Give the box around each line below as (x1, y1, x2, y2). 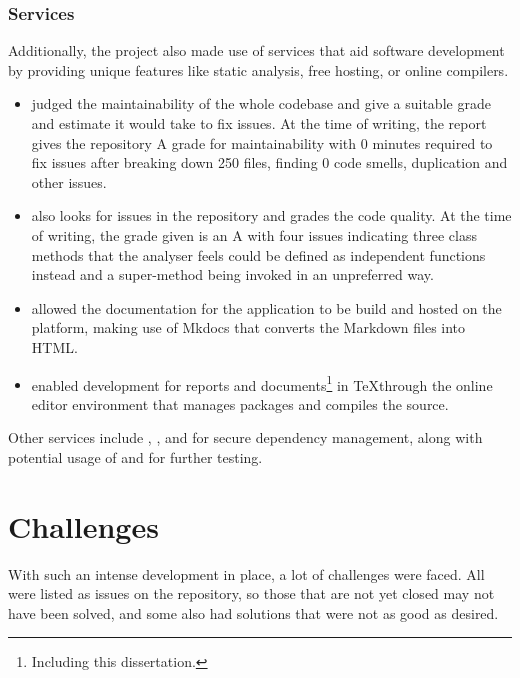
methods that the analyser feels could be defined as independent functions (31, 244, 486, 265)
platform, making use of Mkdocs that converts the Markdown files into (31, 317, 466, 338)
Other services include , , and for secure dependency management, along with (8, 427, 483, 448)
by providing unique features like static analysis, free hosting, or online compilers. (8, 59, 509, 80)
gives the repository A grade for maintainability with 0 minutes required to (31, 132, 493, 153)
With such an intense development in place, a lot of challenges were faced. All (8, 563, 485, 584)
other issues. (31, 171, 107, 192)
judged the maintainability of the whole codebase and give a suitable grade (31, 93, 491, 114)
